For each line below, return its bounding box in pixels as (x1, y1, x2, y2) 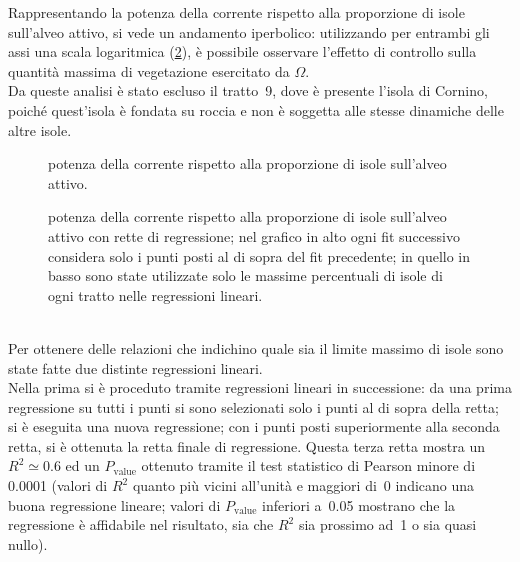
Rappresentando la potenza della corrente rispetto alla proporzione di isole (8, 2, 465, 22)
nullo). (8, 533, 48, 554)
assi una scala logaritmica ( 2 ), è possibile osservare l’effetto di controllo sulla (8, 41, 477, 62)
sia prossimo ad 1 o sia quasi (298, 514, 477, 535)
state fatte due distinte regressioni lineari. (8, 357, 263, 378)
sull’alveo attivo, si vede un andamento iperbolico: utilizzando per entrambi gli (8, 21, 490, 42)
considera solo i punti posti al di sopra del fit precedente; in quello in (48, 245, 471, 266)
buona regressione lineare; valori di (8, 494, 221, 515)
